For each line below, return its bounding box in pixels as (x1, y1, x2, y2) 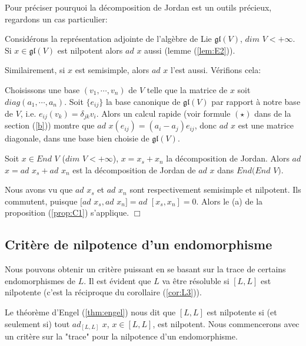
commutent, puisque (5, 195, 78, 207)
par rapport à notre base (211, 95, 301, 107)
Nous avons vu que (5, 183, 73, 196)
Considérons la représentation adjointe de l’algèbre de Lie (5, 32, 212, 45)
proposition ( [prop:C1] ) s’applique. (5, 206, 129, 219)
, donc (194, 119, 217, 131)
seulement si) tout (5, 317, 70, 329)
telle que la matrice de (147, 83, 228, 95)
